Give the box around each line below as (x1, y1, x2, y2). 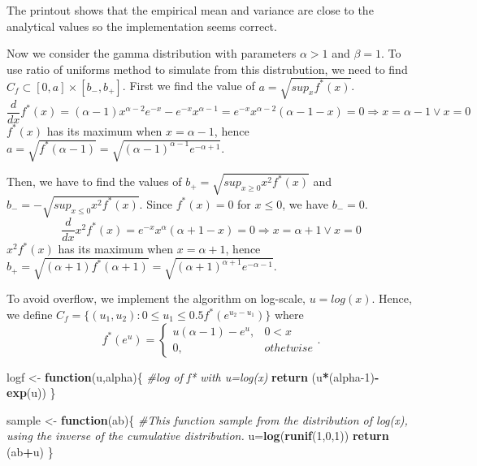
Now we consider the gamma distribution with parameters (7, 45, 297, 62)
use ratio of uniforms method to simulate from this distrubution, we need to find (7, 60, 408, 77)
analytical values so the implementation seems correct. (7, 17, 277, 34)
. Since (139, 195, 173, 212)
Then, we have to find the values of (7, 173, 182, 190)
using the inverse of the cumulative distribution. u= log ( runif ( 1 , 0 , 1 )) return (7, 427, 389, 444)
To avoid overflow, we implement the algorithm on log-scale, (7, 290, 306, 307)
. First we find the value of (122, 77, 255, 94)
